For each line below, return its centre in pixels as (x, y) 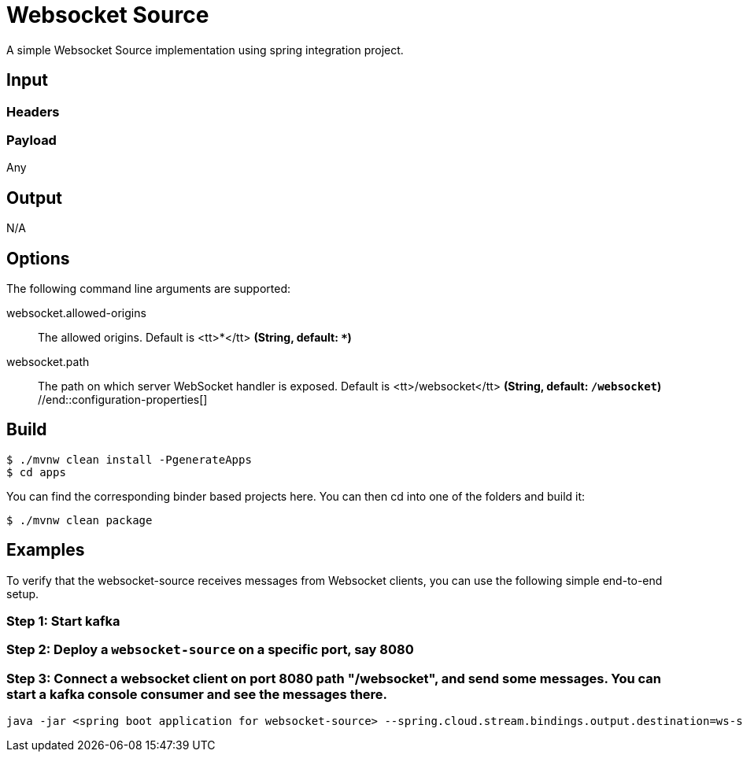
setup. (23, 593)
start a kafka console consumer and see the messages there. (197, 694)
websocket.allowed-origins (76, 313)
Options (38, 258)
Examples (46, 550)
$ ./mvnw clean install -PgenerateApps (129, 459)
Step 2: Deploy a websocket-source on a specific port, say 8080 (210, 650)
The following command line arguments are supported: (148, 289)
